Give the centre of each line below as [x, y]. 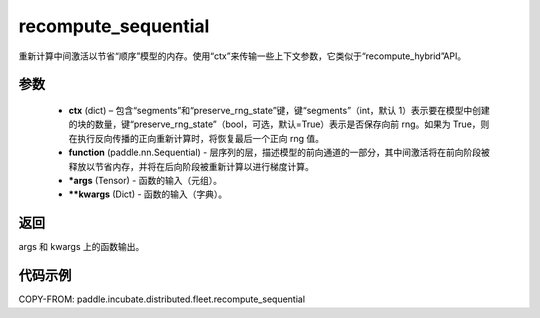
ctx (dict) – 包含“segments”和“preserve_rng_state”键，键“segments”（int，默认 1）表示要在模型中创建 [279, 110]
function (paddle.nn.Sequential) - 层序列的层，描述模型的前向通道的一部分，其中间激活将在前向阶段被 [279, 152]
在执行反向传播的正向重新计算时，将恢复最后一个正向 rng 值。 [196, 138]
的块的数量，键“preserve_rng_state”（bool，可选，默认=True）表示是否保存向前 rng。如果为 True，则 [279, 124]
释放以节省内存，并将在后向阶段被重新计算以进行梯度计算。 [191, 166]
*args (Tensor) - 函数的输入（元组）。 [145, 180]
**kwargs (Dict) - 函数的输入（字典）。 [148, 194]
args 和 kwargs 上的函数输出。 [81, 247]
